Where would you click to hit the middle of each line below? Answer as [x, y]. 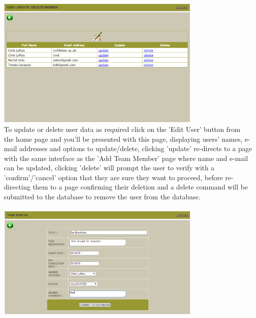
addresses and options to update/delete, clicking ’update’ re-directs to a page [136, 148]
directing [17, 187]
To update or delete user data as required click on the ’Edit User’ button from [122, 129]
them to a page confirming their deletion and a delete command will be [140, 187]
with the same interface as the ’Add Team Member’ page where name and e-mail [126, 158]
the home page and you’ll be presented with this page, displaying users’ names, [123, 139]
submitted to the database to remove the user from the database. [102, 197]
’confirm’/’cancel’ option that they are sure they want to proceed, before [113, 177]
